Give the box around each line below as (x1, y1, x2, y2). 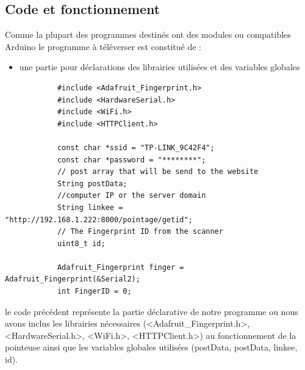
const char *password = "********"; (57, 155, 206, 164)
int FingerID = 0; (57, 287, 132, 296)
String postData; (57, 179, 127, 188)
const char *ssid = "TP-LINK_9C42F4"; (57, 143, 215, 152)
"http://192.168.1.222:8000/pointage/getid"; (5, 215, 193, 224)
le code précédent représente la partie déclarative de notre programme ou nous (5, 305, 298, 317)
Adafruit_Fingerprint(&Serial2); (5, 275, 140, 284)
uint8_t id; (57, 239, 106, 248)
